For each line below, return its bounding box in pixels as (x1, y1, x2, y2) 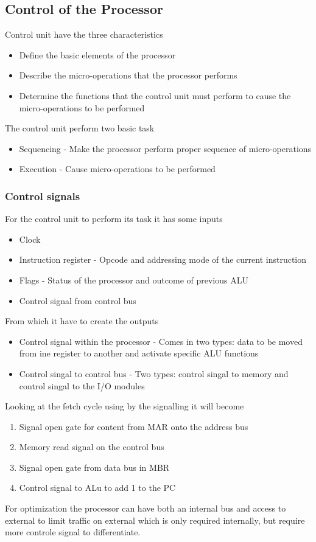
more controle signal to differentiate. (5, 526, 141, 538)
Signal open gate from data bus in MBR (19, 460, 170, 473)
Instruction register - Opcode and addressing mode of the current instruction (19, 253, 307, 266)
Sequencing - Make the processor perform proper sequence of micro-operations (19, 142, 312, 155)
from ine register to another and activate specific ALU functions (19, 347, 259, 360)
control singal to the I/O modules (19, 379, 145, 392)
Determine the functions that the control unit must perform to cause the (19, 89, 291, 102)
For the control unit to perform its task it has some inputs (5, 212, 223, 225)
